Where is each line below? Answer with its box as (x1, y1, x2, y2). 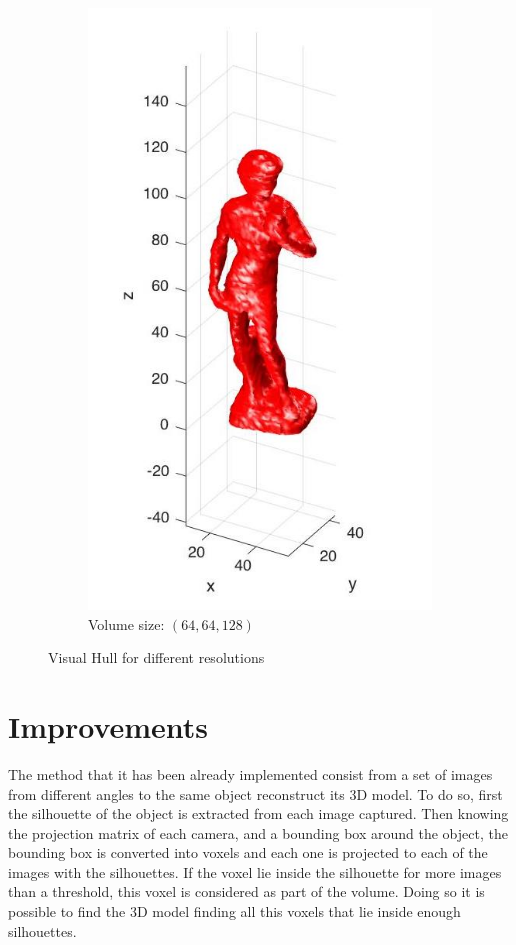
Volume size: (88, 613, 165, 634)
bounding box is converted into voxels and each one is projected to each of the (8, 842, 488, 863)
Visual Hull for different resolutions (48, 647, 265, 668)
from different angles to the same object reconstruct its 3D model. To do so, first (8, 783, 503, 804)
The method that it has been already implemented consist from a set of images (8, 763, 493, 784)
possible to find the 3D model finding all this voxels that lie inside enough (8, 901, 461, 922)
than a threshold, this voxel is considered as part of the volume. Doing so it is (8, 881, 485, 902)
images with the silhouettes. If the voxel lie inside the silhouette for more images (8, 861, 502, 882)
